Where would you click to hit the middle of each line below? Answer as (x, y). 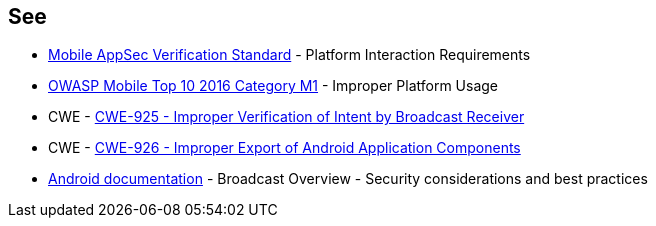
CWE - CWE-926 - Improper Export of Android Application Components (284, 148)
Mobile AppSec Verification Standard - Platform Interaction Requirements (289, 55)
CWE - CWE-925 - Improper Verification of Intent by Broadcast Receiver (286, 117)
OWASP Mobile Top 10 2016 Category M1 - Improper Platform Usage (273, 86)
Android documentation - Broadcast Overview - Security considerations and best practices (348, 179)
